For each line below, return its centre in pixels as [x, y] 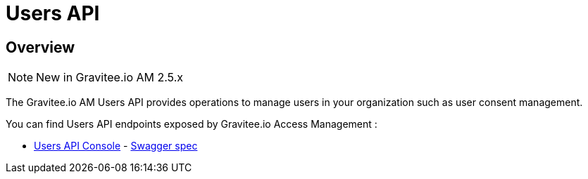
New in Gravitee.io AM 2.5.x [110, 78]
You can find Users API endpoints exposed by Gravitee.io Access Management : [192, 124]
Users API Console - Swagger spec [116, 146]
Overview [40, 47]
